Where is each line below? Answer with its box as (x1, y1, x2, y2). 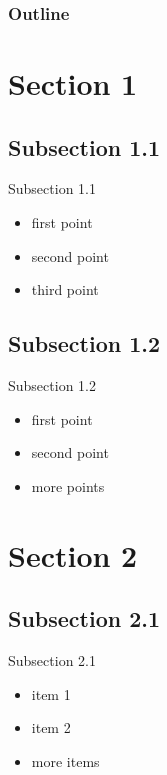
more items (31, 750, 100, 771)
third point (31, 279, 99, 300)
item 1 (31, 683, 71, 704)
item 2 (31, 717, 71, 738)
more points (31, 475, 105, 496)
